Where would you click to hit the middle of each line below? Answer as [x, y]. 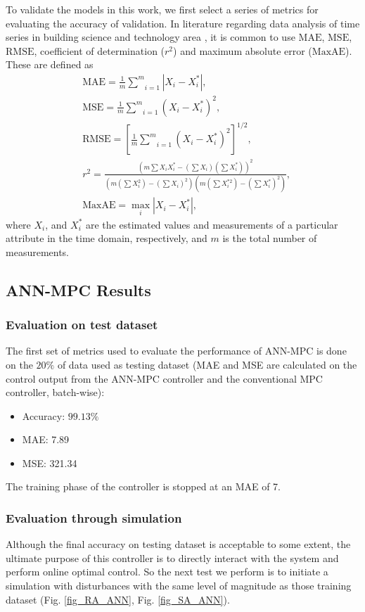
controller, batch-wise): [55, 392]
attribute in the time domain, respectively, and [107, 238]
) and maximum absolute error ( [243, 50]
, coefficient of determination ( [100, 50]
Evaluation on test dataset [82, 325]
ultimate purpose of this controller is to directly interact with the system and [172, 557]
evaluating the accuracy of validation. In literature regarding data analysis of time [183, 23]
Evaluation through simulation [94, 517]
